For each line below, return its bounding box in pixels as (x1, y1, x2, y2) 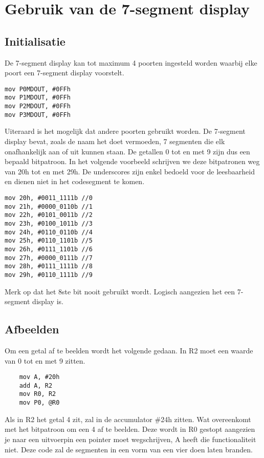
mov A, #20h (19, 373, 60, 381)
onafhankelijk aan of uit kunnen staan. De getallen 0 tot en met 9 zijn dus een (5, 146, 250, 156)
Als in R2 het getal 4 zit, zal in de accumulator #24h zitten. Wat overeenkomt (5, 413, 251, 424)
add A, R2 (19, 382, 53, 389)
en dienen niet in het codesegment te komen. (5, 176, 145, 187)
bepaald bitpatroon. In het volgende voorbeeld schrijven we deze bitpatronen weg (5, 156, 260, 167)
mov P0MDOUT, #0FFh (5, 85, 71, 93)
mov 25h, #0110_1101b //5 (5, 237, 93, 245)
